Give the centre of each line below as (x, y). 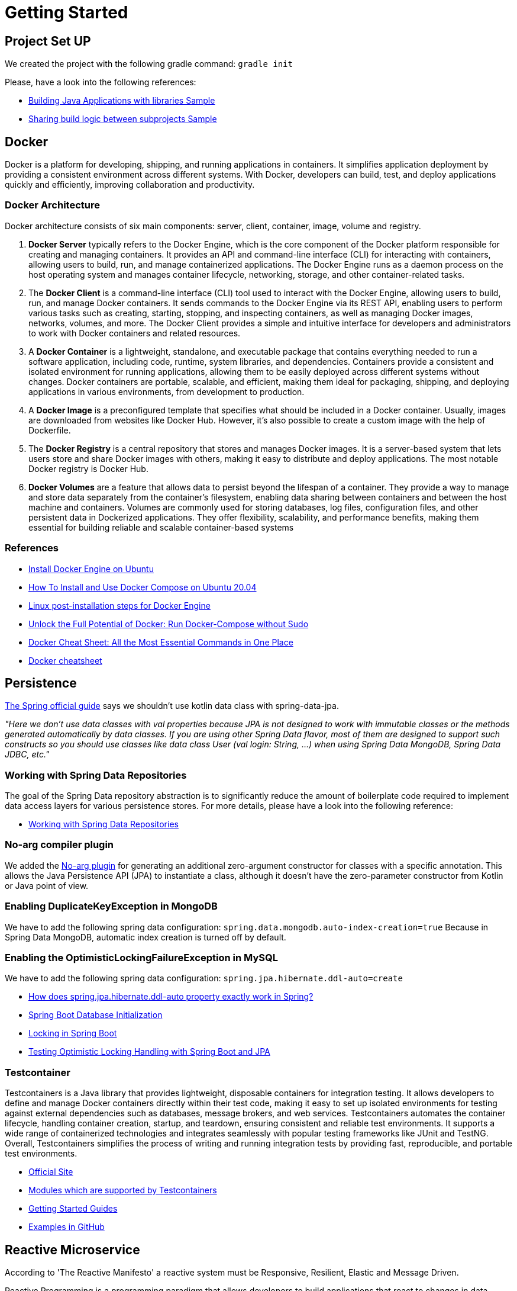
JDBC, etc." (27, 754)
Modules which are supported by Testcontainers (123, 1190)
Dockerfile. (50, 430)
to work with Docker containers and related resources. (135, 333)
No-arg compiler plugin (59, 845)
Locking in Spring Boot (73, 1033)
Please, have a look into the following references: (101, 82)
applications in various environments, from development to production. (167, 391)
